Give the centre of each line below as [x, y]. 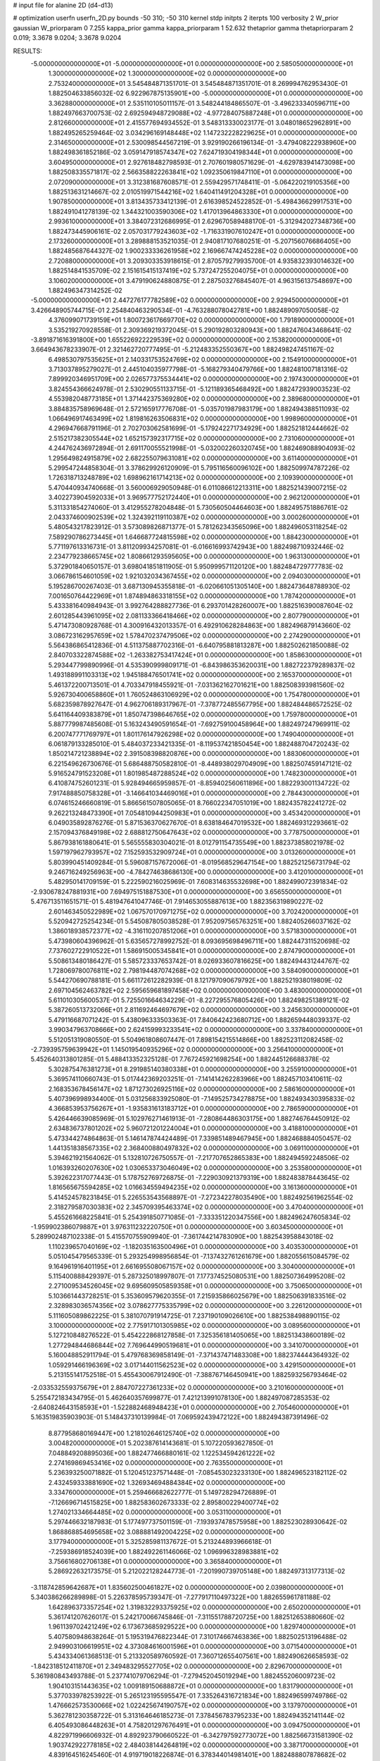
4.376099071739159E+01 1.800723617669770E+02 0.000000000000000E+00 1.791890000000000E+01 [201, 320]
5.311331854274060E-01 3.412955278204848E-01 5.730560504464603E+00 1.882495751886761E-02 [198, 507]
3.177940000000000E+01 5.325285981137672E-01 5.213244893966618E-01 [160, 1542]
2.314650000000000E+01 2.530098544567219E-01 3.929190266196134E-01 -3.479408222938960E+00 [202, 143]
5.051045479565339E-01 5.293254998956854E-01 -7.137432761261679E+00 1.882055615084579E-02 [199, 1257]
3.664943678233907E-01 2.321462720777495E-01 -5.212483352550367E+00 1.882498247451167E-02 [182, 349]
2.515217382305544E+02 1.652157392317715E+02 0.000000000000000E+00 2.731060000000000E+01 [201, 438]
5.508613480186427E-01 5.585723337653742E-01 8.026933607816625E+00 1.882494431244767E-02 [199, 961]
